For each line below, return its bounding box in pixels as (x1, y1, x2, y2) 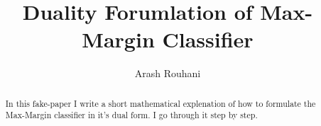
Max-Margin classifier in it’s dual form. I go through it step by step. (5, 109, 258, 121)
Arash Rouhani (134, 66, 201, 81)
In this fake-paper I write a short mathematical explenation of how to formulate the (5, 97, 316, 109)
